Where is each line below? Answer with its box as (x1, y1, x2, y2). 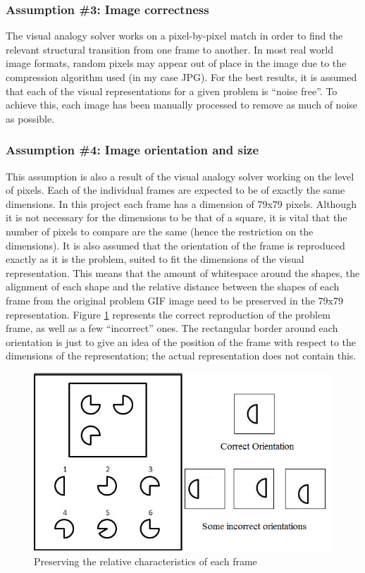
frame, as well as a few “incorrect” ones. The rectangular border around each (6, 321, 338, 335)
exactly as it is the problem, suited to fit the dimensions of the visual (6, 252, 304, 266)
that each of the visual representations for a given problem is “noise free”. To (6, 83, 338, 98)
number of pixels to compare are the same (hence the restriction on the (6, 223, 314, 238)
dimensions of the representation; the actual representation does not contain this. (6, 348, 357, 363)
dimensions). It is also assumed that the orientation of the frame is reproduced (6, 238, 345, 252)
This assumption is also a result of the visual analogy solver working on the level (6, 168, 354, 183)
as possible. (6, 111, 55, 125)
